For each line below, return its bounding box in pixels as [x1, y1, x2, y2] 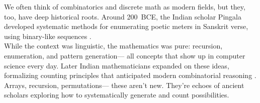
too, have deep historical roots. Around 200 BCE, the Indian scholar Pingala [4, 11, 241, 21]
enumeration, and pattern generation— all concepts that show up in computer [4, 50, 245, 60]
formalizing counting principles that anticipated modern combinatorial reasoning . [4, 70, 256, 80]
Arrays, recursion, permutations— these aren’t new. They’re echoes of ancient [4, 79, 244, 90]
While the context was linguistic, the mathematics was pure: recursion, [4, 40, 223, 51]
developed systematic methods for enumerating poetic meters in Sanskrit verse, [4, 21, 248, 31]
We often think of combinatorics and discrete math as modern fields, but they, [4, 1, 245, 11]
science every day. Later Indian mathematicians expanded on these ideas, [4, 60, 229, 70]
